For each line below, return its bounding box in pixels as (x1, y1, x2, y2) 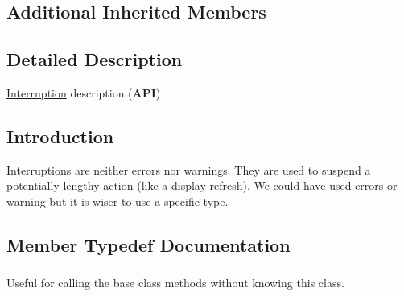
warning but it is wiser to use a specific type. (6, 192, 229, 209)
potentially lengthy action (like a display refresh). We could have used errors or (6, 177, 398, 194)
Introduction (6, 123, 114, 148)
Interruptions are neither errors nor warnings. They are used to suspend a (6, 161, 371, 178)
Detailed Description (6, 47, 183, 72)
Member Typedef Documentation (6, 232, 291, 257)
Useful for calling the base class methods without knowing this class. (6, 274, 344, 291)
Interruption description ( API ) (6, 84, 161, 101)
